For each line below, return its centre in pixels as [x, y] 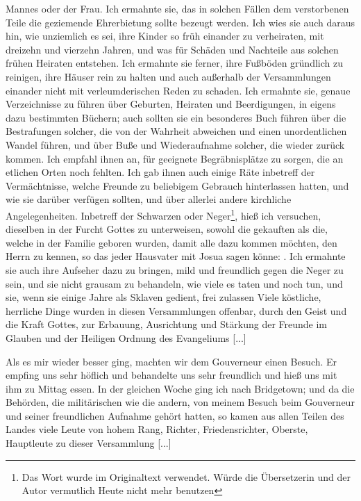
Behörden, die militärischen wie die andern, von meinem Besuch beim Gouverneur [180, 402]
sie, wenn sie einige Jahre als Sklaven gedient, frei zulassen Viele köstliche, [163, 297]
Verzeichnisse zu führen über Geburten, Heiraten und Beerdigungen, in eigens [171, 104]
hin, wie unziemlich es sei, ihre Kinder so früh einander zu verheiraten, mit [165, 36]
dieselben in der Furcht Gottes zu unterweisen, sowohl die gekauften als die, [167, 229]
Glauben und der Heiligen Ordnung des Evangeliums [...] [126, 337]
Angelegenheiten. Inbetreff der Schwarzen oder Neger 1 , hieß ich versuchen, [163, 214]
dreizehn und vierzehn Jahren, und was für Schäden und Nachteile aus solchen [172, 49]
